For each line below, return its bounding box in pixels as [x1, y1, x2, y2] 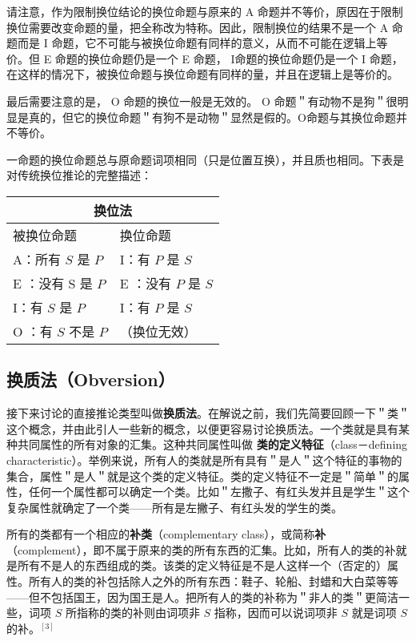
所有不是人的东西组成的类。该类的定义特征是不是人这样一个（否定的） [17, 557, 387, 574]
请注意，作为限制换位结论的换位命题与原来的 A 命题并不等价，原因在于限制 [6, 3, 403, 19]
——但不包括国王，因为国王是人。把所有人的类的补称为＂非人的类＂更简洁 [6, 588, 398, 605]
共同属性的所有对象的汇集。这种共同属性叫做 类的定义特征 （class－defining [17, 436, 408, 453]
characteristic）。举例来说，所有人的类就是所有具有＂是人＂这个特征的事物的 [6, 451, 402, 468]
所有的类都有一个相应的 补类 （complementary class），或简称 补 [6, 526, 326, 542]
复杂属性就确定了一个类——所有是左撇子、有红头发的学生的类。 [6, 498, 342, 515]
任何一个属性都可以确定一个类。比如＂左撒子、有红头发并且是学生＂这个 [28, 483, 410, 500]
